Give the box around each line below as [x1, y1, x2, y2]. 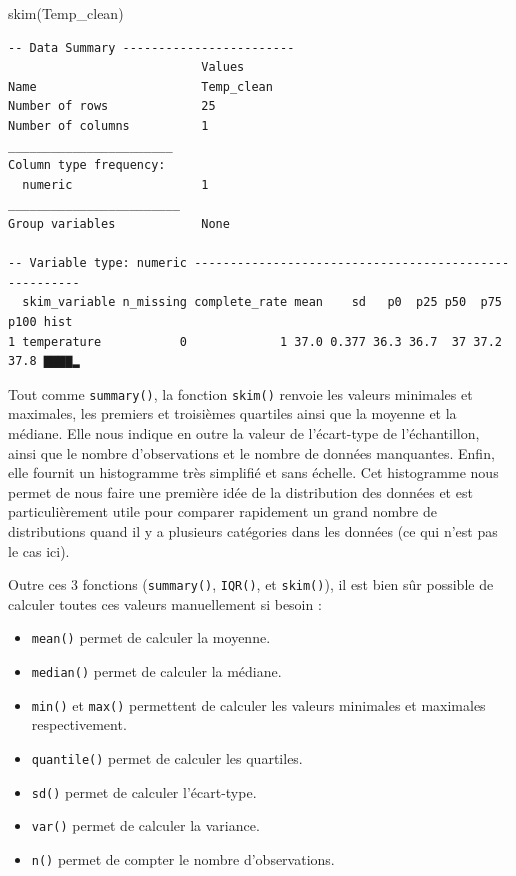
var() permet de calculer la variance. [31, 815, 260, 836]
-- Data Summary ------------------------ [8, 40, 295, 55]
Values [201, 60, 245, 75]
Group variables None [8, 216, 230, 231]
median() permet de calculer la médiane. [31, 661, 282, 681]
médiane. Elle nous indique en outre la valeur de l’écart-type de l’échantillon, [8, 422, 480, 443]
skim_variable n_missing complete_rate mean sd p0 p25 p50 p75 [22, 295, 502, 310]
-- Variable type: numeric [8, 256, 187, 271]
